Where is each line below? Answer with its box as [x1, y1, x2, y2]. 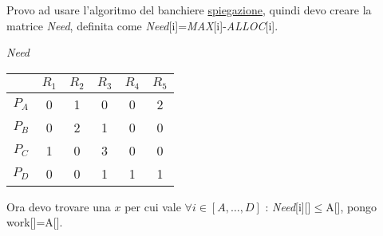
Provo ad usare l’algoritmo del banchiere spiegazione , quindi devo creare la [6, 2, 372, 18]
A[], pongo [326, 198, 377, 214]
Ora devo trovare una [6, 198, 111, 214]
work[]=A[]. [6, 214, 63, 230]
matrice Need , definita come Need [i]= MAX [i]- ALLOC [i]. [6, 17, 278, 33]
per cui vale [124, 198, 181, 214]
